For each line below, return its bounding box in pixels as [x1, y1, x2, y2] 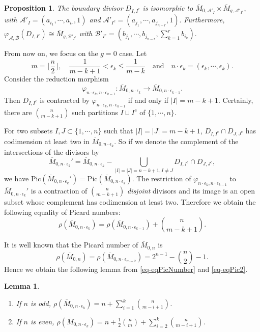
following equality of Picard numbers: [4, 206, 121, 217]
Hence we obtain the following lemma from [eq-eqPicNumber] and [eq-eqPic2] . [4, 263, 248, 274]
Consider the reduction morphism [4, 73, 109, 84]
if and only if [128, 95, 168, 105]
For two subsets [4, 125, 53, 136]
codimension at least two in [4, 135, 90, 146]
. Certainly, [218, 95, 253, 105]
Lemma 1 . [4, 281, 40, 291]
